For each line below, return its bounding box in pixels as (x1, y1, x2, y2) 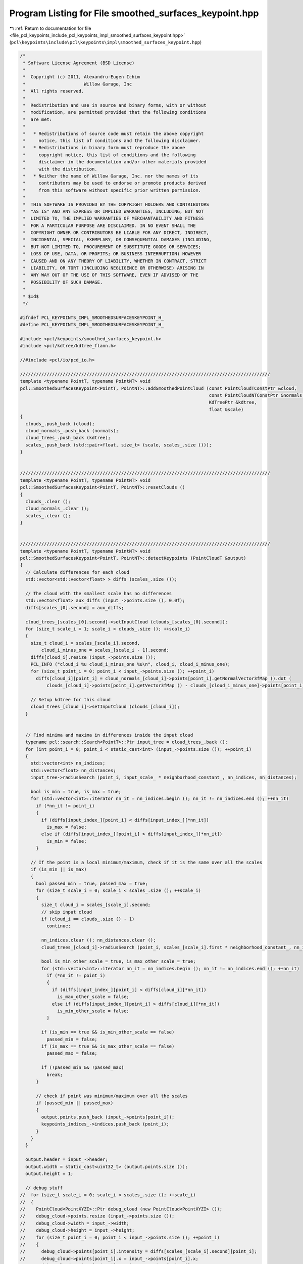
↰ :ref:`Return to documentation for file (9, 25, 91, 31)
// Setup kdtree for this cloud (30, 697, 111, 702)
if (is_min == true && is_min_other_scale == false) (41, 1029, 175, 1035)
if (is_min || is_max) (30, 867, 87, 872)
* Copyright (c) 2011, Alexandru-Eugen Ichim (23, 74, 140, 80)
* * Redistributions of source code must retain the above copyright (23, 130, 204, 137)
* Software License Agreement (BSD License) (23, 60, 135, 66)
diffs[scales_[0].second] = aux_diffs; (25, 605, 124, 610)
